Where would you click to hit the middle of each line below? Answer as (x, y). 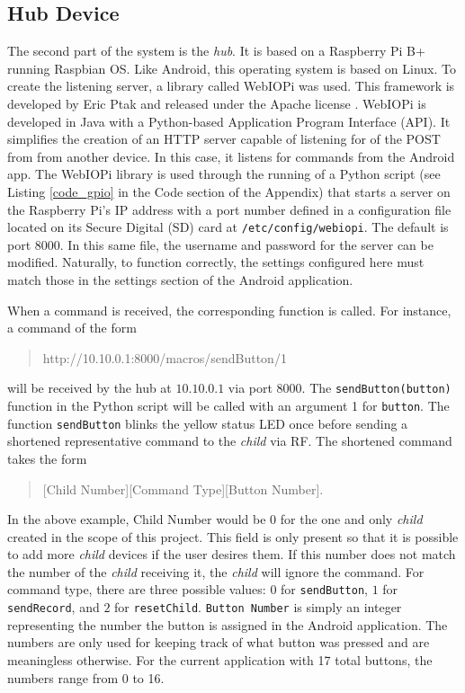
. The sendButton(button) (376, 388)
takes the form (47, 458)
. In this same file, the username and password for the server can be (246, 244)
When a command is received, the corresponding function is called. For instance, (229, 310)
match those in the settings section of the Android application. (180, 279)
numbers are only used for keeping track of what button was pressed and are (219, 642)
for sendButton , (324, 589)
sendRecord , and (54, 607)
